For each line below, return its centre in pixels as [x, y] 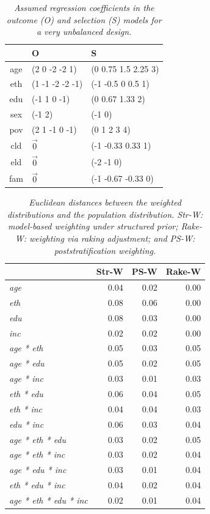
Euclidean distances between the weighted [105, 202]
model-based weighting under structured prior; [93, 226]
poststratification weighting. [105, 250]
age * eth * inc [37, 454]
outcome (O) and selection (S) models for [84, 19]
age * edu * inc [38, 470]
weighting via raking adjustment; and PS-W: [112, 238]
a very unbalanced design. [84, 32]
